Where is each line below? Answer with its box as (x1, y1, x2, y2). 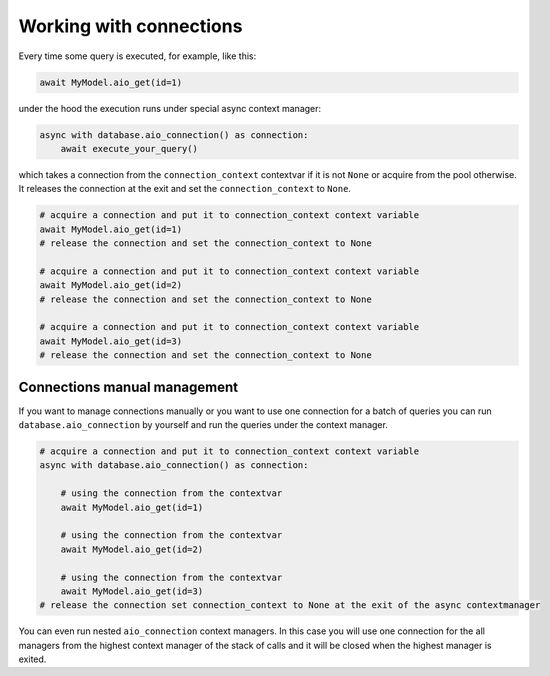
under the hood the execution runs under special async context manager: (18, 102, 322, 114)
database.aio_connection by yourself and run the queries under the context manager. (18, 419, 389, 431)
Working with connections (18, 15, 243, 37)
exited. (18, 653, 47, 665)
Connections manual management (18, 378, 239, 395)
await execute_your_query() (60, 143, 199, 154)
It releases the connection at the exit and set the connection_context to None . (18, 183, 352, 195)
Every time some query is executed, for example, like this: (18, 50, 257, 62)
